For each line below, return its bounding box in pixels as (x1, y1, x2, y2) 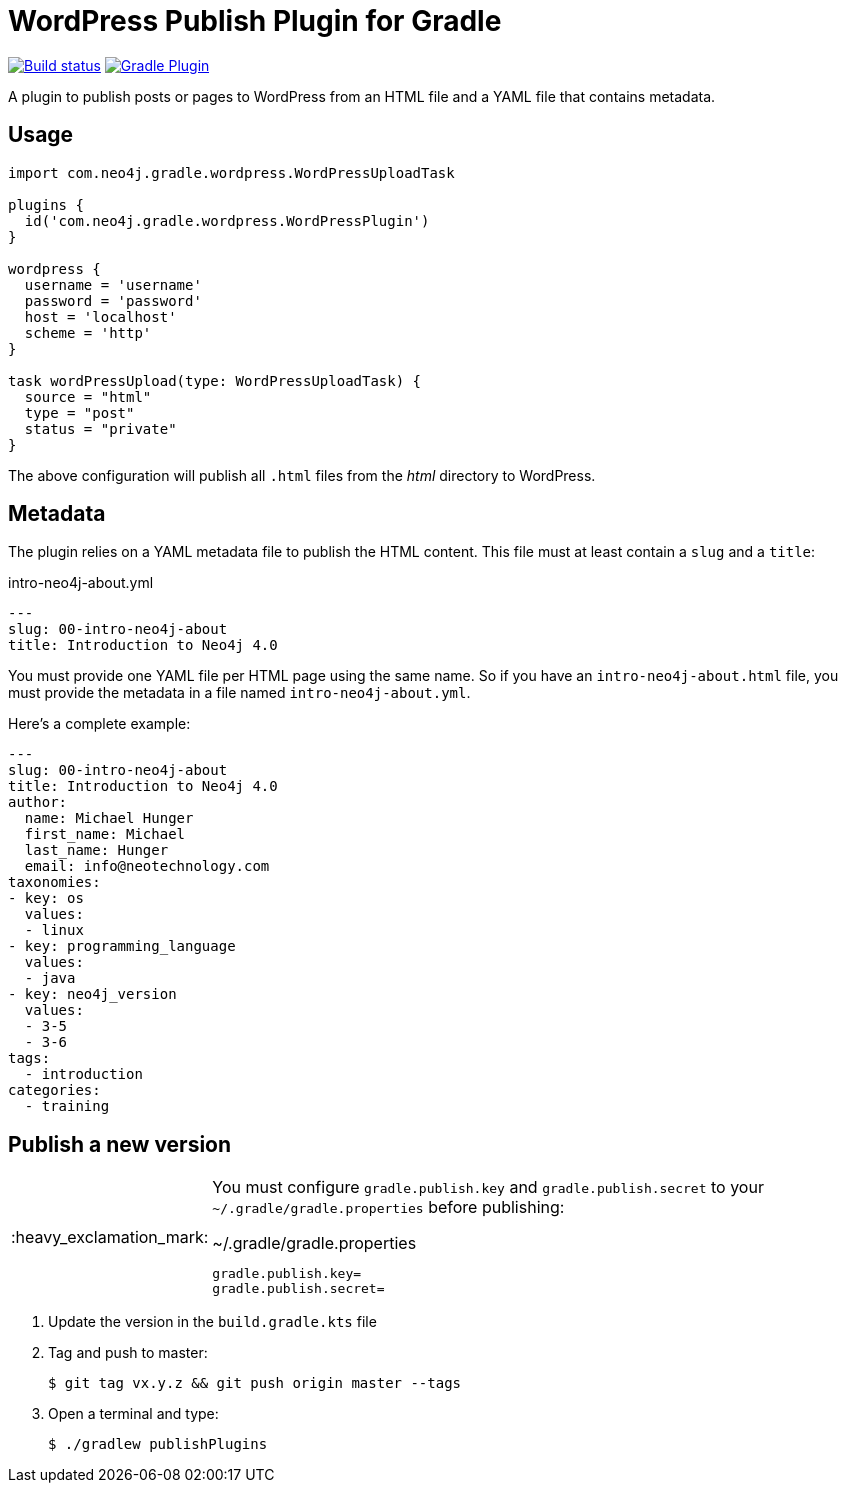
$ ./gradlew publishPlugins (48, 1436, 268, 1453)
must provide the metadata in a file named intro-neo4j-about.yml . (8, 684, 471, 702)
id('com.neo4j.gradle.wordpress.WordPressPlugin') (24, 212, 430, 229)
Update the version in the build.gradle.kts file (48, 1313, 377, 1331)
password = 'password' (24, 292, 202, 309)
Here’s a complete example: (8, 715, 191, 733)
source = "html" (24, 388, 152, 405)
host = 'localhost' (24, 308, 177, 325)
